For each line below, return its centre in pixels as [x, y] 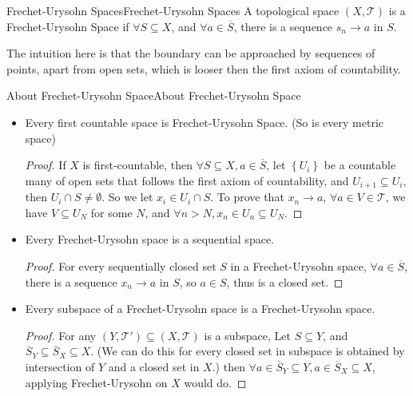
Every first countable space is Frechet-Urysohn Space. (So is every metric [204, 122]
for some [111, 212]
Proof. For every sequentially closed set [121, 265]
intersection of [60, 366]
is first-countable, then [138, 165]
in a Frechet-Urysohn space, [298, 265]
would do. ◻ [215, 382]
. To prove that [247, 197]
